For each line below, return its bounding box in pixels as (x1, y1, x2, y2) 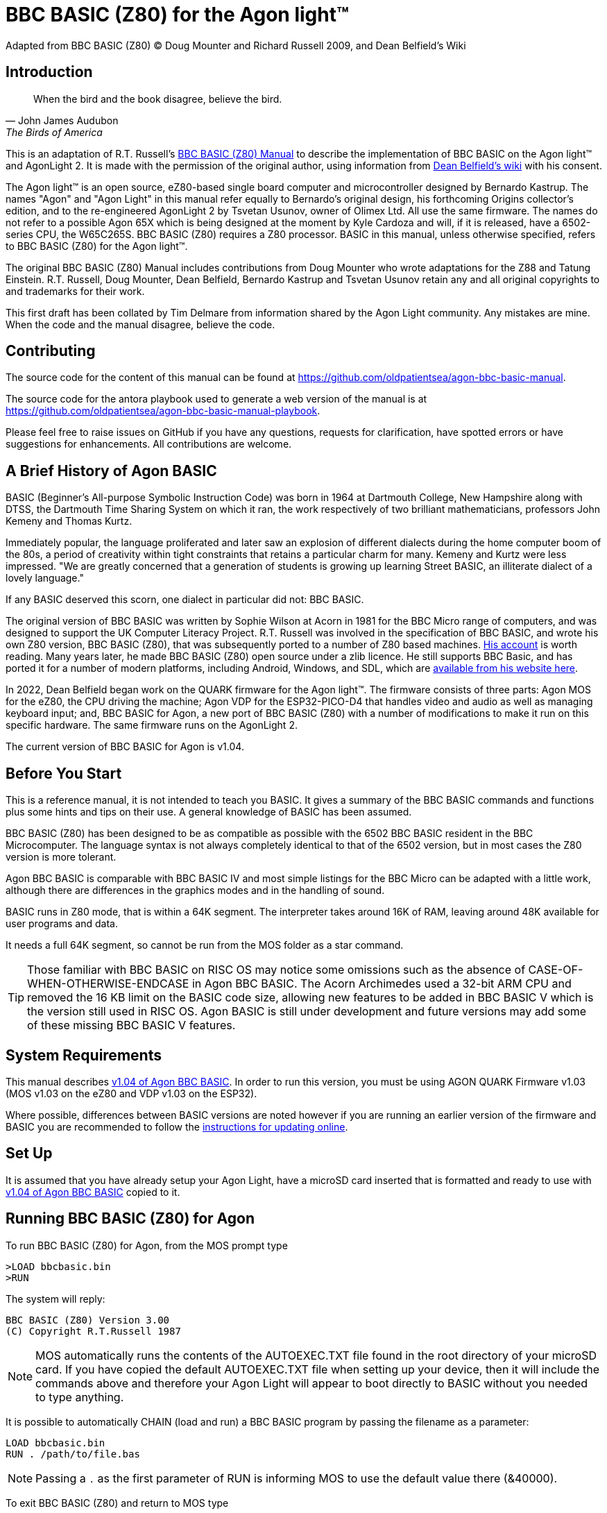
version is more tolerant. (6, 851, 117, 863)
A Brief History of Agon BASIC (6, 462, 217, 480)
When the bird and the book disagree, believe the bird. (33, 92, 282, 105)
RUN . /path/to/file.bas (6, 1448, 140, 1460)
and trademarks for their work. (6, 285, 145, 297)
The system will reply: (6, 1292, 105, 1305)
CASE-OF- (528, 963, 583, 977)
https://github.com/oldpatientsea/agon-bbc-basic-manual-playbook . (6, 405, 320, 417)
